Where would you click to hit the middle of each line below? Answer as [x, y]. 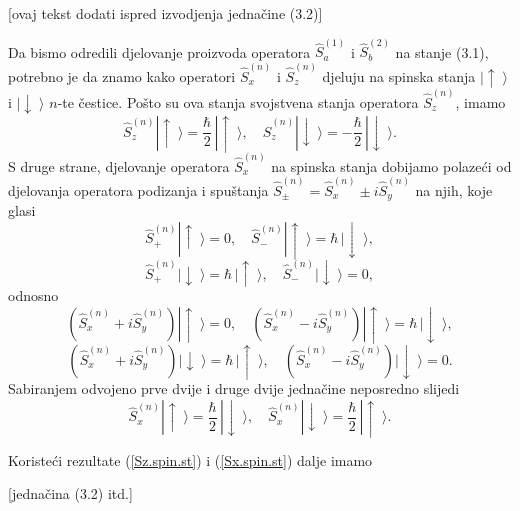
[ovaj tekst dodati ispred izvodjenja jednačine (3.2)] [165, 13]
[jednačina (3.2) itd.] [70, 493]
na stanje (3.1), [442, 51]
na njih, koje [454, 189]
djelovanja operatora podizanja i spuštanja [138, 189]
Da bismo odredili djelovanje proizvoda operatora [159, 51]
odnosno [33, 294]
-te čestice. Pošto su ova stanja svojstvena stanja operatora [238, 101]
